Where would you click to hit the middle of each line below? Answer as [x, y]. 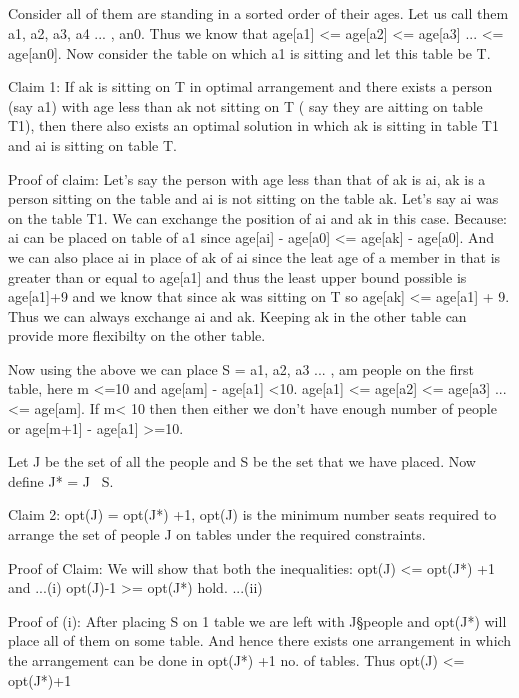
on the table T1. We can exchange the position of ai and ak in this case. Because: [258, 217]
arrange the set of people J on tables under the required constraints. [217, 534]
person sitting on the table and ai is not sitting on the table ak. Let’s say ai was [253, 198]
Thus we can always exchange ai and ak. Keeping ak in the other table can [237, 315]
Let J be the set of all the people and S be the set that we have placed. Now [242, 461]
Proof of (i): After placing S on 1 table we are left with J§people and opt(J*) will [257, 620]
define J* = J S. [61, 480]
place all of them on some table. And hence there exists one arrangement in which [260, 640]
